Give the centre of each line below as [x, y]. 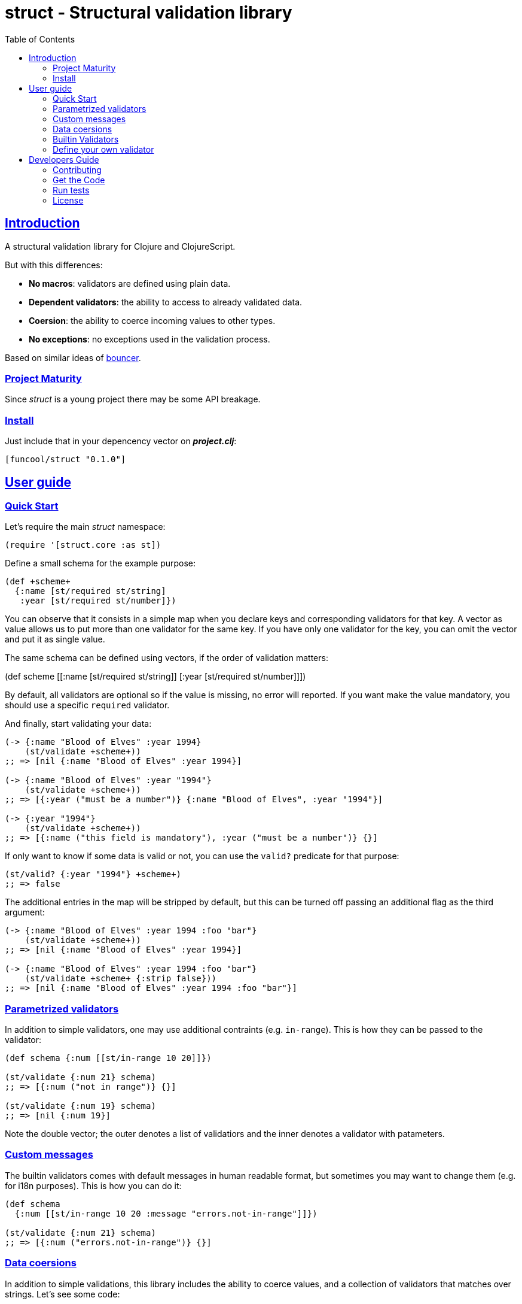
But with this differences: [54, 265]
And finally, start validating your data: [78, 724]
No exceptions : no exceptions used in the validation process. [149, 339]
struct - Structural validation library [149, 13]
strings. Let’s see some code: [62, 1294]
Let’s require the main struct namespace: [85, 527]
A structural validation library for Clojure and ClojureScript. [120, 246]
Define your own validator [103, 149]
